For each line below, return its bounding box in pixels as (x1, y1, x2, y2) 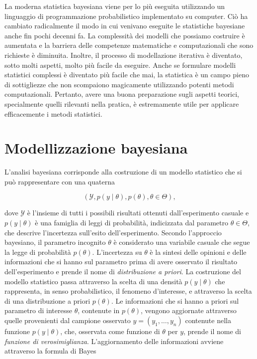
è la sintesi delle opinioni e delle (150, 246, 247, 257)
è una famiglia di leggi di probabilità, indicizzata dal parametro (35, 217, 228, 228)
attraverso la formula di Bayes (4, 346, 96, 356)
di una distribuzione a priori (4, 295, 90, 306)
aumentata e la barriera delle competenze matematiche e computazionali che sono (4, 40, 254, 50)
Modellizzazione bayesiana (4, 138, 188, 158)
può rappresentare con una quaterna (4, 176, 115, 186)
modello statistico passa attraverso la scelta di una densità (4, 276, 182, 286)
